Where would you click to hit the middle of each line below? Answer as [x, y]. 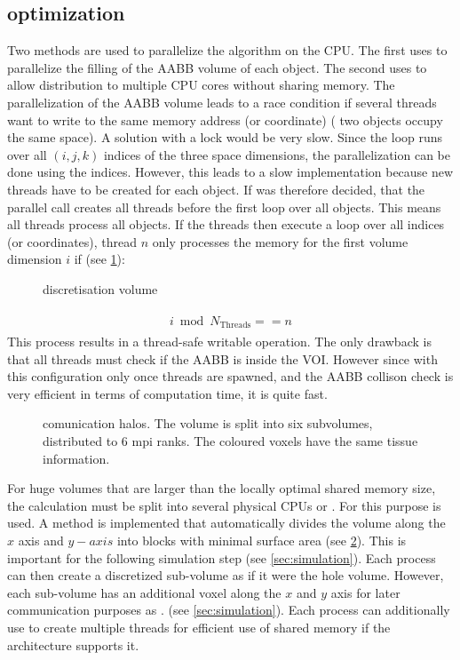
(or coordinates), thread [72, 241]
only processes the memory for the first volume [280, 241]
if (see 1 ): [99, 259]
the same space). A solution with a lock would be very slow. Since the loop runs [225, 137]
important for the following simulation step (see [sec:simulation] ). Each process [222, 557]
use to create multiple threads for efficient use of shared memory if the [199, 627]
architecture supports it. [73, 644]
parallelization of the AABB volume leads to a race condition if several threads [222, 102]
